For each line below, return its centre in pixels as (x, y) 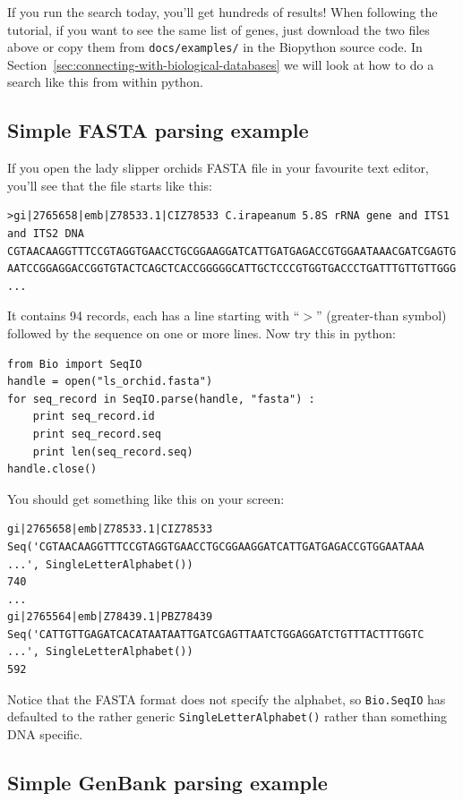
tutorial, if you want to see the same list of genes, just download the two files (219, 29)
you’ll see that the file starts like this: (110, 185)
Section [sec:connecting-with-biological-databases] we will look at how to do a (221, 64)
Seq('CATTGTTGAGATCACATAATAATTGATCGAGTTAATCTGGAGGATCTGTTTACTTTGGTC (216, 634)
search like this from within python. (105, 82)
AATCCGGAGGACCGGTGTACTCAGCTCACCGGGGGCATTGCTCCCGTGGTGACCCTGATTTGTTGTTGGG (232, 269)
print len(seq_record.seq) (113, 452)
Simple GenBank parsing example (167, 782)
